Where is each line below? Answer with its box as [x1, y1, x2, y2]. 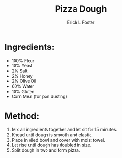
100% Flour [11, 57, 35, 63]
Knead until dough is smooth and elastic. [11, 132, 93, 138]
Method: [4, 111, 40, 122]
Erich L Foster [67, 19, 95, 25]
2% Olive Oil [11, 78, 37, 84]
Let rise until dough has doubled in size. [11, 142, 91, 148]
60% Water [11, 83, 34, 89]
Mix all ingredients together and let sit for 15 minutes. [11, 126, 117, 132]
